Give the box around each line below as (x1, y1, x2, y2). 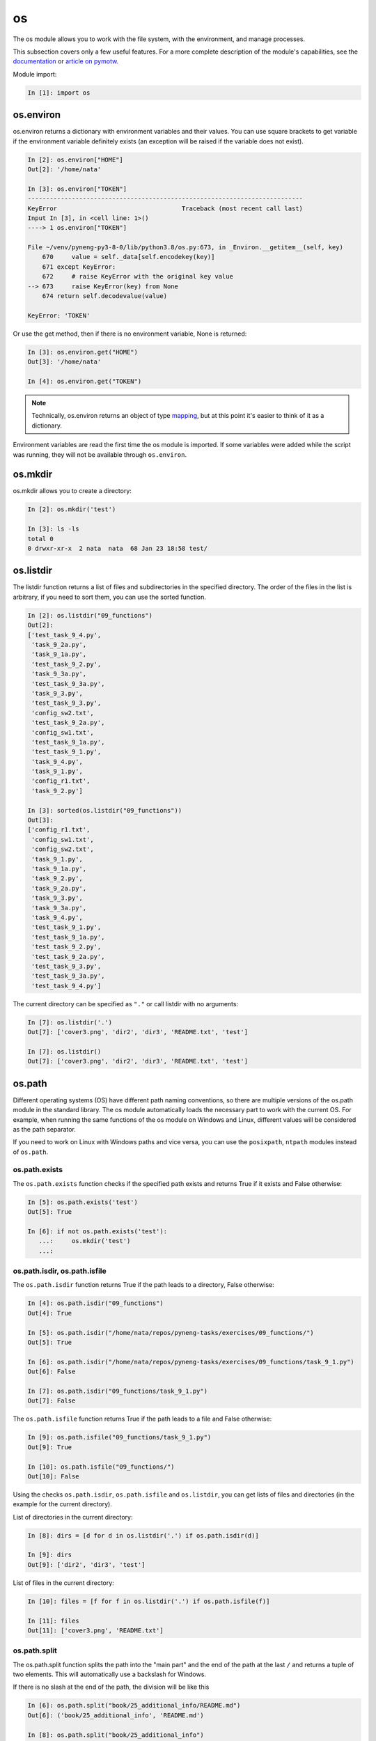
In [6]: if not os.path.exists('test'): (27, 1227, 167, 1235)
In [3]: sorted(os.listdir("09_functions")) (27, 806, 182, 814)
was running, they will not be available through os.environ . (13, 450, 187, 459)
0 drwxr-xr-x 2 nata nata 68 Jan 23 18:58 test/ (27, 544, 208, 552)
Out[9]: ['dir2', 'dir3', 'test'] (27, 1561, 146, 1568)
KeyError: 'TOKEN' (27, 311, 91, 320)
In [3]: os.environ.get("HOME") (27, 348, 139, 356)
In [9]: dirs (27, 1551, 72, 1559)
